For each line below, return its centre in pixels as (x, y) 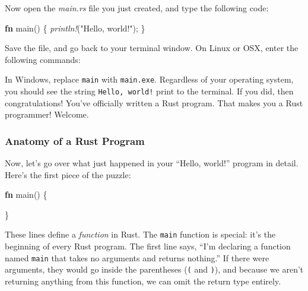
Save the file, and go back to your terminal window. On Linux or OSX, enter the (152, 48)
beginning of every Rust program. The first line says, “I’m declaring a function (148, 246)
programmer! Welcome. (47, 114)
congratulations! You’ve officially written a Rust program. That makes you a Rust (154, 102)
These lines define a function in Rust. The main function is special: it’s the (140, 234)
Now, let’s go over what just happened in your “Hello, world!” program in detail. (152, 163)
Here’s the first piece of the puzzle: (68, 174)
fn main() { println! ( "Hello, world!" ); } (75, 28)
